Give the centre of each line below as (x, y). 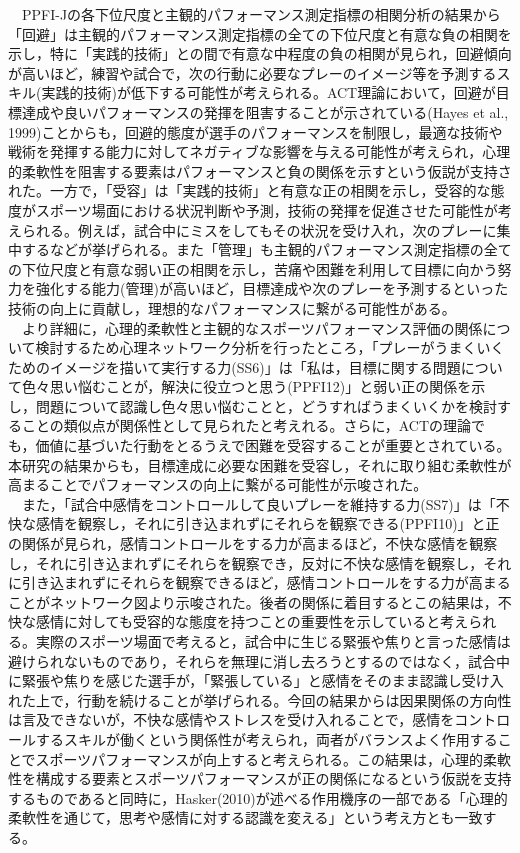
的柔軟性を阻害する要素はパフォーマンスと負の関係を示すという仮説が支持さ (260, 170)
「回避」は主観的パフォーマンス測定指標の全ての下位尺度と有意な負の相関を (260, 33)
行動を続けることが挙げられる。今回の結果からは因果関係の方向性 (294, 699)
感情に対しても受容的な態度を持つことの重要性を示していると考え (252, 621)
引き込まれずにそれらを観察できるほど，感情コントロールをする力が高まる (266, 582)
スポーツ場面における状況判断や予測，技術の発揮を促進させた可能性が (266, 209)
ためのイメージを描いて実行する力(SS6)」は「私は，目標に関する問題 (234, 366)
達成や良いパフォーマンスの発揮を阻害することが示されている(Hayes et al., (265, 111)
